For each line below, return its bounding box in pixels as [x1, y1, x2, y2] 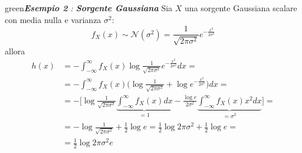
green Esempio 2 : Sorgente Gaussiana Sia [5, 2, 173, 14]
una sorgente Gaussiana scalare [184, 2, 297, 14]
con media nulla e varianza [5, 13, 101, 25]
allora [5, 44, 25, 57]
